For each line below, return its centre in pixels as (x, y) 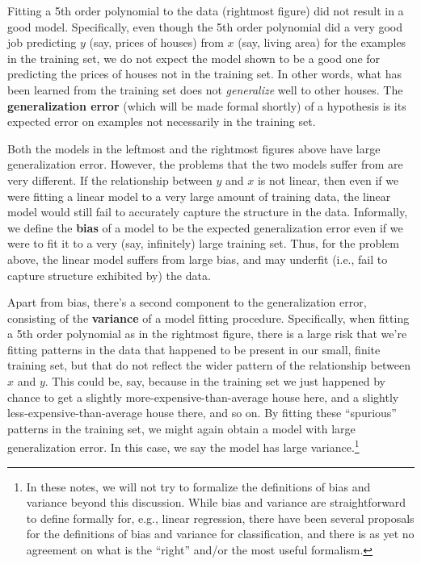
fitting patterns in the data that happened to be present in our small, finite (194, 349)
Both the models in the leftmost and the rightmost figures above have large (194, 148)
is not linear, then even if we (328, 180)
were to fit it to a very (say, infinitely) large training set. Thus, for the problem (204, 243)
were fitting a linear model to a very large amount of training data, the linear (199, 196)
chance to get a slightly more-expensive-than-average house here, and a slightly (203, 397)
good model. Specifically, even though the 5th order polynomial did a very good (205, 26)
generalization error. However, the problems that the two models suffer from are (205, 164)
